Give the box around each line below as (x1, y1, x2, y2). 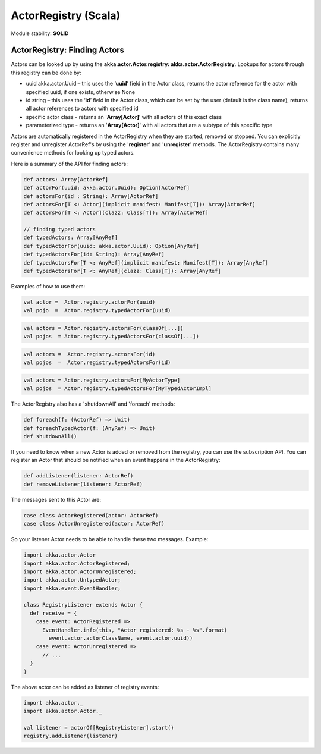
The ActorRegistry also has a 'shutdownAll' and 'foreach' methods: (11, 400, 175, 407)
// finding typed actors (23, 226, 96, 233)
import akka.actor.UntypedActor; (23, 577, 121, 583)
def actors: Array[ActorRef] (23, 176, 109, 183)
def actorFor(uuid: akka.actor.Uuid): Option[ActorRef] (23, 184, 190, 191)
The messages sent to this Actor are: (11, 496, 102, 503)
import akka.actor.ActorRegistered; (23, 560, 131, 567)
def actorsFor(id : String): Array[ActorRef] (23, 193, 159, 199)
